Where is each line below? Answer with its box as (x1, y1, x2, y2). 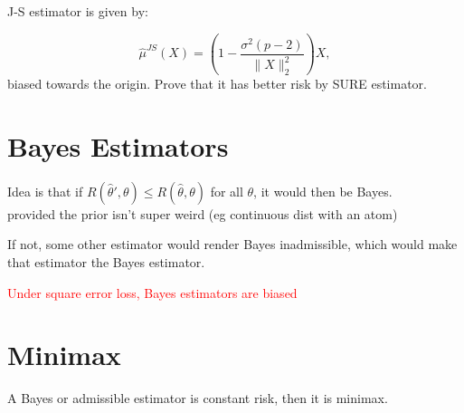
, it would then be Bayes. (253, 181, 393, 200)
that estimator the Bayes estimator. (7, 253, 205, 272)
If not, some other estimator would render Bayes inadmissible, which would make (7, 235, 458, 254)
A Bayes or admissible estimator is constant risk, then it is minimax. (7, 389, 388, 408)
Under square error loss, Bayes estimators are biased (7, 283, 298, 302)
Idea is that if (7, 181, 83, 200)
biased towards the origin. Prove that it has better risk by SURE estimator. (7, 74, 427, 93)
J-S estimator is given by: (7, 2, 148, 20)
